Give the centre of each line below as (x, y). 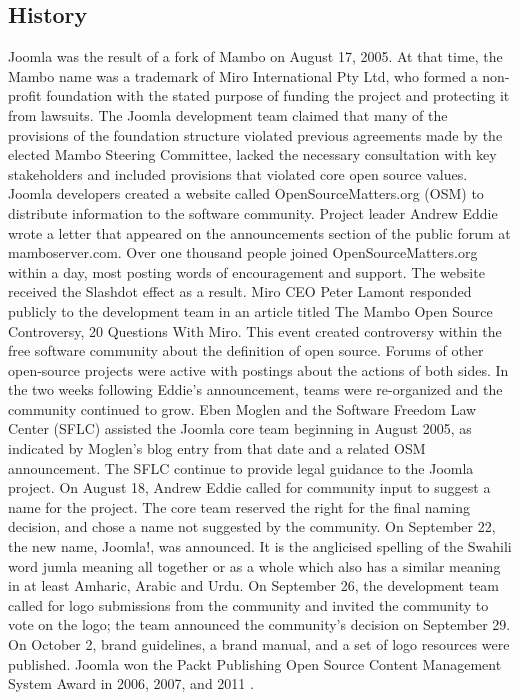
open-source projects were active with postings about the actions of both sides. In (258, 369)
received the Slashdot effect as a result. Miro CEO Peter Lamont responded (240, 291)
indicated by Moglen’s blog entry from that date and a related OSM (217, 448)
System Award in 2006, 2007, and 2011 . (131, 683)
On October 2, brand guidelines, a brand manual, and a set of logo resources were (259, 644)
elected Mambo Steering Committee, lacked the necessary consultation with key (252, 154)
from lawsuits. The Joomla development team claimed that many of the (228, 114)
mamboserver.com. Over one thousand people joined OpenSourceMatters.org (243, 252)
